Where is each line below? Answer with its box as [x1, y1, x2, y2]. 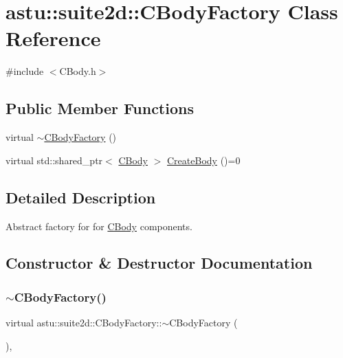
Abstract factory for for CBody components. [5, 219, 192, 233]
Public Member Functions [5, 98, 194, 119]
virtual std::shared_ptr [5, 153, 103, 167]
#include [5, 64, 44, 78]
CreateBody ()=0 [167, 153, 241, 167]
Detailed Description [5, 186, 156, 208]
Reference [5, 24, 101, 52]
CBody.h [59, 64, 96, 78]
